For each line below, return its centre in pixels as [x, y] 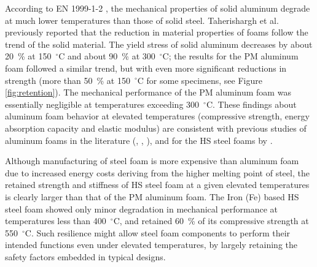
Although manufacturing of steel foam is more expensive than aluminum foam [152, 161]
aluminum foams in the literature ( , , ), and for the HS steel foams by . [139, 140]
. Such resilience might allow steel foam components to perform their [161, 232]
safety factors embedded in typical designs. [85, 256]
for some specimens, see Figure [204, 80]
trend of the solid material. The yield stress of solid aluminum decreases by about [159, 44]
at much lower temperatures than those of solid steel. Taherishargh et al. [142, 20]
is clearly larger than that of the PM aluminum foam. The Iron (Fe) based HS [152, 196]
